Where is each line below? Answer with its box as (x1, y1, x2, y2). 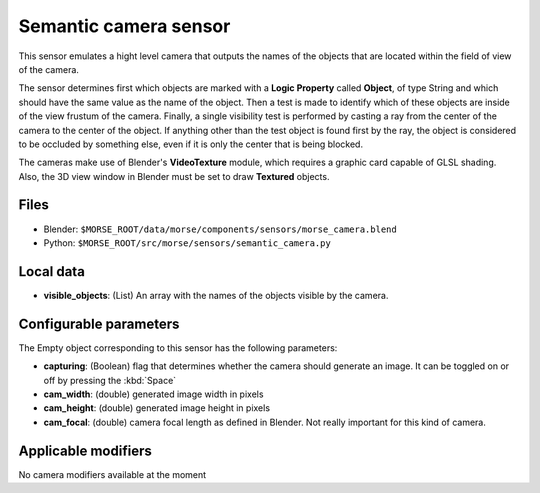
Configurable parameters (18, 315, 180, 332)
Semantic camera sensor (18, 15, 231, 37)
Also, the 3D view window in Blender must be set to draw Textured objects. (18, 170, 330, 182)
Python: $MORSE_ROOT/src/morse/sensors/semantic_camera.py (43, 236, 332, 249)
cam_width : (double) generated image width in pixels (43, 388, 264, 400)
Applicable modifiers (18, 442, 152, 459)
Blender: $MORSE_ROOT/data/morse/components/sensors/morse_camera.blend (43, 223, 397, 235)
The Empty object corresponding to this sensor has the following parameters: (18, 341, 338, 354)
